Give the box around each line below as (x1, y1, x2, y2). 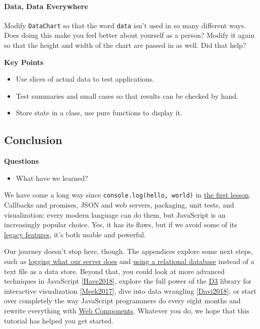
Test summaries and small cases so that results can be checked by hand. (16, 90, 238, 101)
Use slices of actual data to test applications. (16, 74, 154, 84)
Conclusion (4, 132, 62, 148)
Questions (4, 156, 39, 166)
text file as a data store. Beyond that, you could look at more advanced (4, 266, 225, 276)
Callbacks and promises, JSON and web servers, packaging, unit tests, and (4, 200, 234, 210)
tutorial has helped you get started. (4, 315, 113, 325)
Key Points (4, 56, 44, 67)
